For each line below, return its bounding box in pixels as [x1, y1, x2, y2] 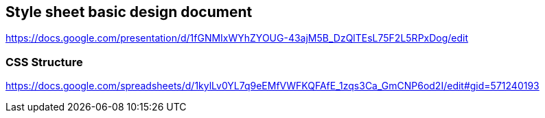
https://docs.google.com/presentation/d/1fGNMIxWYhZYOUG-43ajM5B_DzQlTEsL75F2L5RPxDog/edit [5, 32, 469, 44]
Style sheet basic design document [5, 3, 253, 20]
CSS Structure [5, 55, 83, 69]
